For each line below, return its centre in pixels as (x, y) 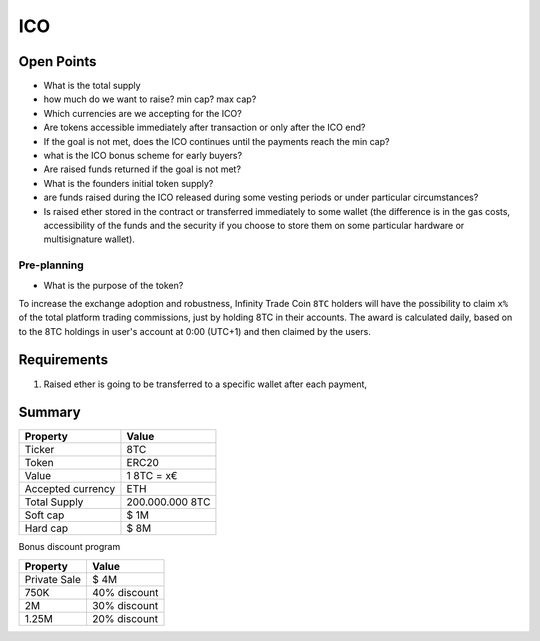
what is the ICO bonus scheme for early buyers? (143, 156)
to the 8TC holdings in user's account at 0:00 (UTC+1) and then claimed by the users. (195, 331)
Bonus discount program (69, 547)
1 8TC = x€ (152, 476)
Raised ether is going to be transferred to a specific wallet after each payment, (205, 384)
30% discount (125, 605)
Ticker (39, 450)
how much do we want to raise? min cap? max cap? (150, 99)
